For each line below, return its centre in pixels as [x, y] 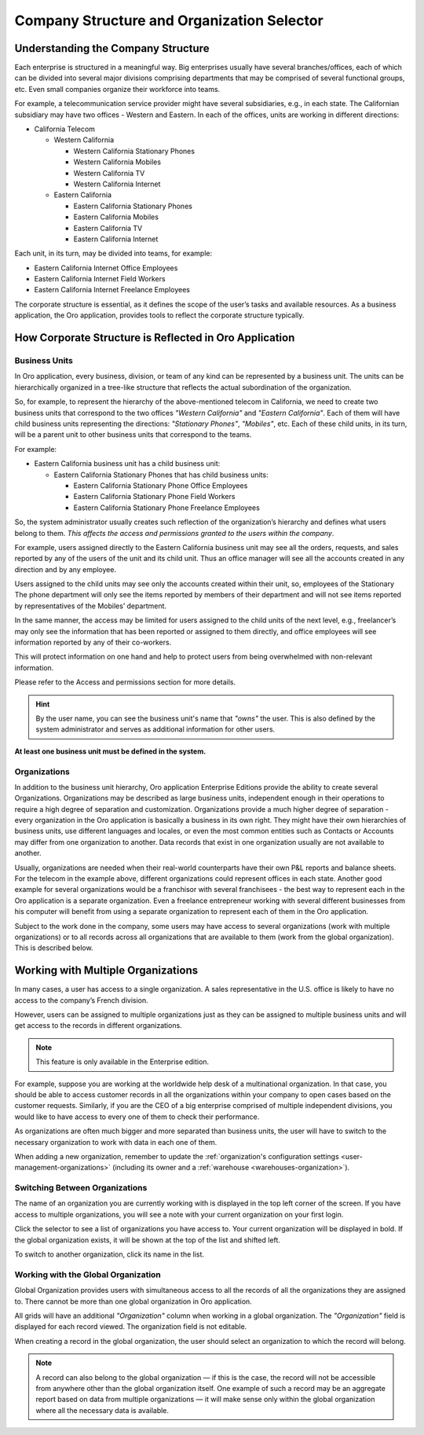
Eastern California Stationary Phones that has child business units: [161, 475]
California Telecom [65, 129]
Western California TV [109, 173]
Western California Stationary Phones [134, 151]
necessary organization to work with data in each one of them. [116, 1142]
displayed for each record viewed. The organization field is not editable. [131, 1327]
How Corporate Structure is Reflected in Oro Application [155, 338]
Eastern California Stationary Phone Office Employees [161, 485]
